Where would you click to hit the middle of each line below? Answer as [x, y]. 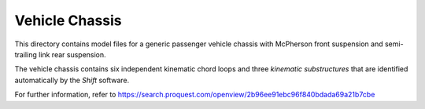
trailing [26, 54]
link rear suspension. [72, 54]
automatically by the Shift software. [72, 80]
